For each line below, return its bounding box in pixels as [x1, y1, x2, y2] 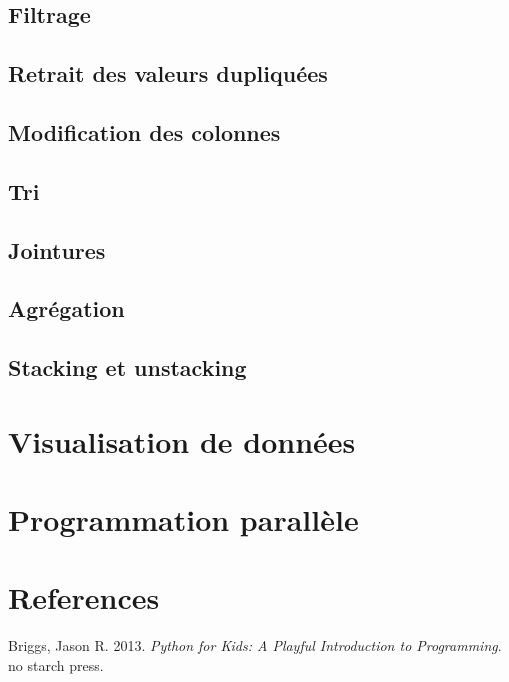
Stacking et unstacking [8, 352, 247, 383]
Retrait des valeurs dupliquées [8, 58, 328, 89]
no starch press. [8, 654, 104, 675]
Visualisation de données [8, 420, 356, 461]
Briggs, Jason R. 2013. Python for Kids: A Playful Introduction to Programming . [8, 635, 502, 656]
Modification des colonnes [8, 116, 281, 147]
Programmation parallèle [8, 499, 359, 540]
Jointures [8, 234, 106, 265]
